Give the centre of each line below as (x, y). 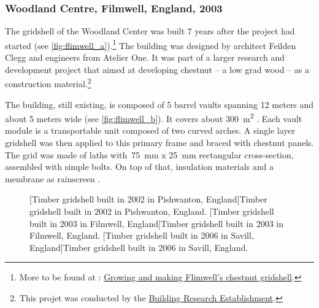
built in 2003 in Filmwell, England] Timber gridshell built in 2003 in (157, 223)
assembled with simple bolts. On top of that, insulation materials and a (140, 167)
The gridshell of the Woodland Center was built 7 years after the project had (150, 31)
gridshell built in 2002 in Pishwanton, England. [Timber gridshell (152, 211)
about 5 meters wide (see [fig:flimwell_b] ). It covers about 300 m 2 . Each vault (154, 117)
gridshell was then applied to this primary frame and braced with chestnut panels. (159, 142)
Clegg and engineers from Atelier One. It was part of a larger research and (145, 57)
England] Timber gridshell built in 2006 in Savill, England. (139, 247)
